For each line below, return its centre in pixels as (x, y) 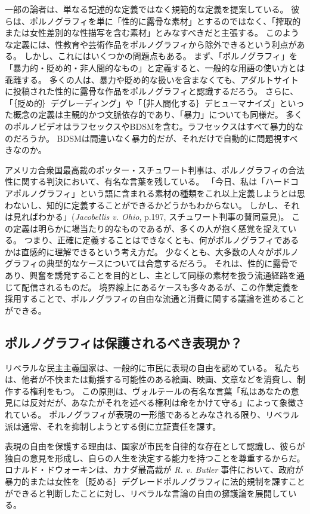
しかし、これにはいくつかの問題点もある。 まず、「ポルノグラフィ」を (161, 56)
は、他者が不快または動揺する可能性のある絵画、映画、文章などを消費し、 (151, 379)
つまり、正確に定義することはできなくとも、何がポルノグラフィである (162, 240)
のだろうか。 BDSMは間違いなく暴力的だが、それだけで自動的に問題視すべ (151, 138)
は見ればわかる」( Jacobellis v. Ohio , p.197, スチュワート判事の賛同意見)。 (147, 217)
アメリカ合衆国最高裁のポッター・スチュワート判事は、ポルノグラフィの (147, 169)
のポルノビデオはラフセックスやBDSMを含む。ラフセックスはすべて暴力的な (154, 126)
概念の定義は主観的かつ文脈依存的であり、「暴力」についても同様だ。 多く (158, 114)
